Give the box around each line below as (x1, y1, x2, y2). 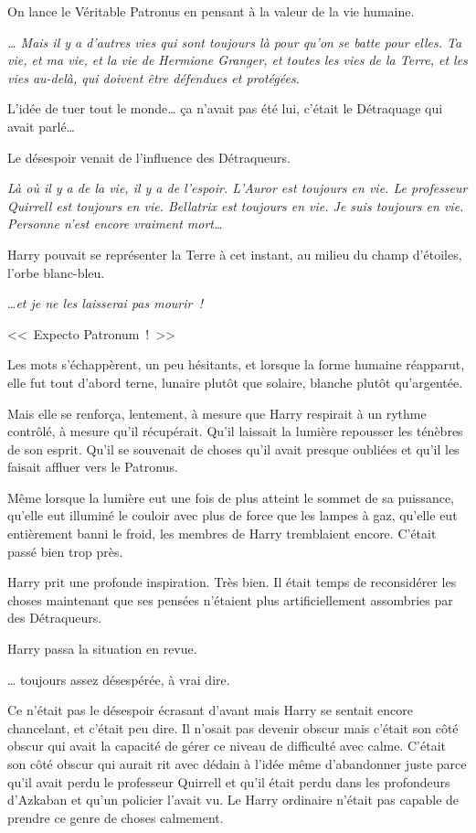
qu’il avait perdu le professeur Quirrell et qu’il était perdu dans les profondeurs (7, 772, 450, 791)
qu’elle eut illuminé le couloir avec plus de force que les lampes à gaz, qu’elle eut (7, 506, 458, 525)
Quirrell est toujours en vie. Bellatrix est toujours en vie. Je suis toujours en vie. (7, 196, 464, 215)
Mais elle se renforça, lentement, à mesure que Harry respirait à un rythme (7, 403, 427, 422)
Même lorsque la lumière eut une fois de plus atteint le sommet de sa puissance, (7, 487, 454, 507)
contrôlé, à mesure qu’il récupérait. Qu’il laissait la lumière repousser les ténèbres (7, 422, 463, 441)
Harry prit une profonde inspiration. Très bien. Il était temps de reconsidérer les (7, 572, 457, 592)
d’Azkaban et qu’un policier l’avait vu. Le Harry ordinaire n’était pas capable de (7, 790, 460, 809)
